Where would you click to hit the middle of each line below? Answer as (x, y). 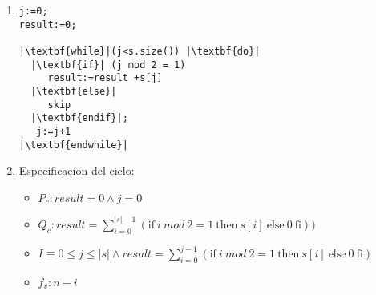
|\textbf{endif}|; (79, 118)
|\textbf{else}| (74, 91)
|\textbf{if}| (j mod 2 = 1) (108, 65)
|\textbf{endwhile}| (73, 145)
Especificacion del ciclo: (77, 170)
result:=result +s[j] (105, 78)
